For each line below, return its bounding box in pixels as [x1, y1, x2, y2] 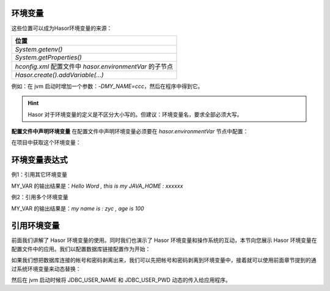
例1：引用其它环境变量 [11, 171, 67, 179]
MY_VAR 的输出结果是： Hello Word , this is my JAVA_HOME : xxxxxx [11, 182, 183, 190]
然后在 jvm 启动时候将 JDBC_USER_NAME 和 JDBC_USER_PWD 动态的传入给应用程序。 [11, 276, 232, 284]
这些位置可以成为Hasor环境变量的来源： [11, 24, 112, 32]
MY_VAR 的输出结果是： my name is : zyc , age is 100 [11, 205, 144, 212]
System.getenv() [15, 45, 63, 53]
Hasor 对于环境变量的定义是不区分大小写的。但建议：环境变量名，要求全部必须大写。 [28, 111, 243, 118]
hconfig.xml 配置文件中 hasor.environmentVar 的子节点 [15, 62, 174, 70]
